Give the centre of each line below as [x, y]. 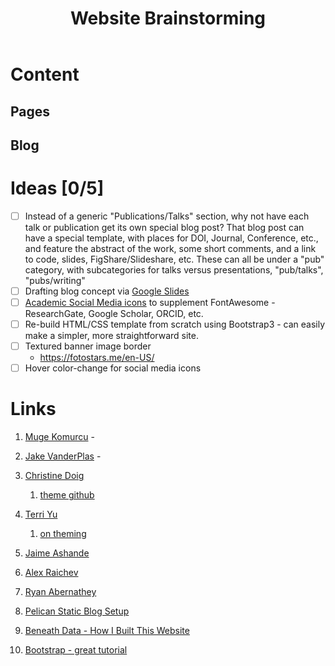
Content [45, 74]
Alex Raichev [51, 573]
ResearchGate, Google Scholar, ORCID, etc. [114, 314]
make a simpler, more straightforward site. [111, 336]
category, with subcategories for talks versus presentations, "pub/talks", [174, 269]
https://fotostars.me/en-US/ [97, 358]
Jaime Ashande [57, 553]
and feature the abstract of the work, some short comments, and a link [170, 248]
